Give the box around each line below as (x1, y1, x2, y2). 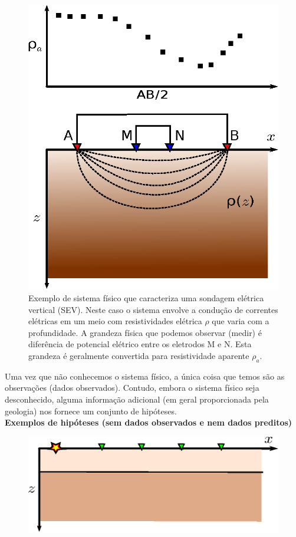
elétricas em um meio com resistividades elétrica (28, 315, 202, 327)
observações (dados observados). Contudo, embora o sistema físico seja (5, 381, 259, 394)
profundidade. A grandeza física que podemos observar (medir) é (28, 326, 262, 338)
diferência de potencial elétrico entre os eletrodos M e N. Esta (28, 338, 252, 350)
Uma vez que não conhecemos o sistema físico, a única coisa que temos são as (5, 370, 285, 382)
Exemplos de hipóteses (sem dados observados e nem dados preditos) (5, 416, 292, 429)
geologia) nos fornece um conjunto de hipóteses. (5, 404, 177, 417)
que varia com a (212, 315, 269, 327)
